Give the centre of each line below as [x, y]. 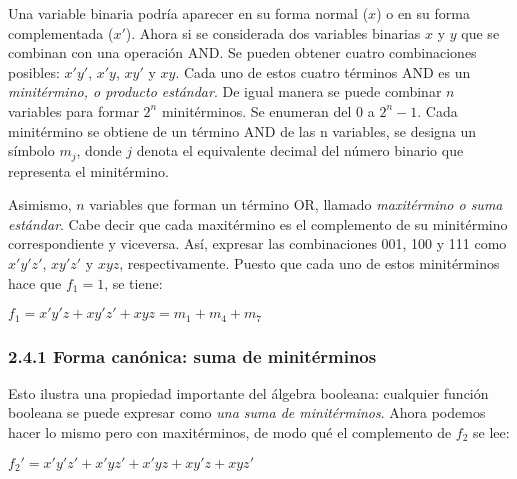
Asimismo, [40, 204]
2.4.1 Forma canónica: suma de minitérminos [192, 355]
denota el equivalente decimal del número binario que [300, 150]
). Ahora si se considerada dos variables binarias [273, 32]
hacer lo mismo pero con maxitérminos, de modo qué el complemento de [230, 432]
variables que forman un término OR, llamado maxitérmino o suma [296, 204]
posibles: [34, 71]
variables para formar [73, 110]
